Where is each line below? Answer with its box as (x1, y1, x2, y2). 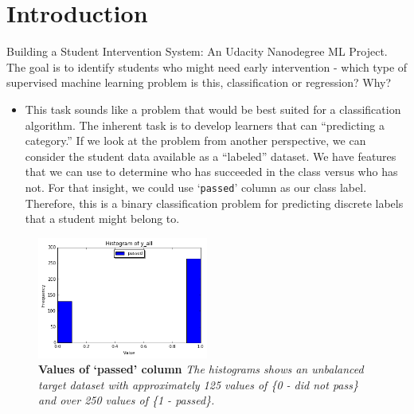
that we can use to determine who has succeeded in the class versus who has (25, 163, 398, 180)
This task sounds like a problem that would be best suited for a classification (25, 100, 401, 117)
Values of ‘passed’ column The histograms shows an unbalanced (38, 361, 364, 377)
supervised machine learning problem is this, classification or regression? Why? (6, 74, 392, 91)
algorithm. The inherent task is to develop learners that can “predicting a (25, 116, 385, 133)
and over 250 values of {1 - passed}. (38, 392, 215, 408)
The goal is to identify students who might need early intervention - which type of (6, 58, 408, 75)
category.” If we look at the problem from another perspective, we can (25, 132, 366, 149)
